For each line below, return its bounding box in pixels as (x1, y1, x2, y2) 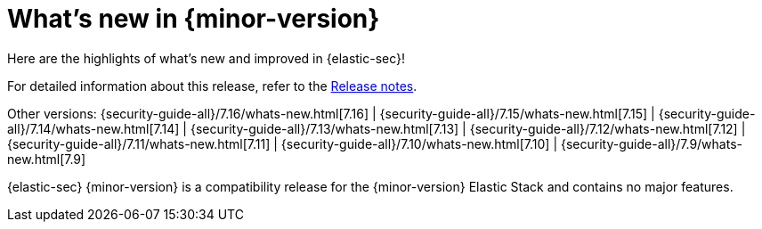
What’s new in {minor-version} (7, 4, 380, 34)
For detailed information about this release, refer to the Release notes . (7, 78, 417, 94)
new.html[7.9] (7, 151, 86, 167)
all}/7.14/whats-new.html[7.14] (7, 120, 180, 136)
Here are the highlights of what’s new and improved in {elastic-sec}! (7, 50, 406, 66)
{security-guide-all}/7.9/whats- (561, 135, 742, 151)
